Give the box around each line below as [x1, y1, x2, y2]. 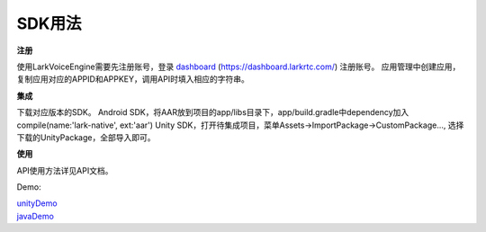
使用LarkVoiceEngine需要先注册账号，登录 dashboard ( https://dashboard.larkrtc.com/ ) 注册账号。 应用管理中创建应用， [16, 61, 461, 72]
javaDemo [16, 210, 54, 221]
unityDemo [16, 198, 58, 209]
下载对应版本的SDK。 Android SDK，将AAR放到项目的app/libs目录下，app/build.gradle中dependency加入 [16, 107, 409, 118]
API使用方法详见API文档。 [16, 165, 113, 175]
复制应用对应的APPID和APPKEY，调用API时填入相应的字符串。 [16, 74, 249, 85]
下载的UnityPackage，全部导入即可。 [16, 131, 156, 143]
